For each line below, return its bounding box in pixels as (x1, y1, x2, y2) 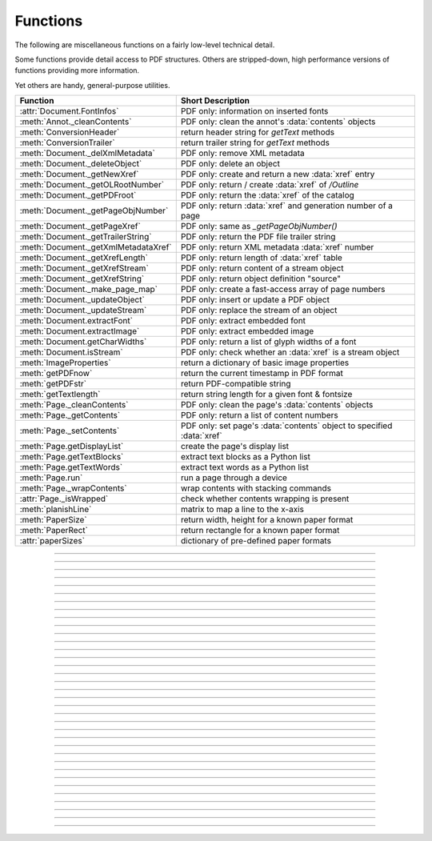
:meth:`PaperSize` (19, 515, 87, 526)
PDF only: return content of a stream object (180, 262, 344, 274)
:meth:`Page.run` (19, 472, 83, 483)
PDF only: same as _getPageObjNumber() (180, 221, 338, 232)
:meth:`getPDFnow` (19, 368, 93, 379)
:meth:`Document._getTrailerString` (19, 231, 152, 242)
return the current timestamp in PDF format (180, 368, 344, 379)
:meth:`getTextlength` (19, 389, 101, 400)
